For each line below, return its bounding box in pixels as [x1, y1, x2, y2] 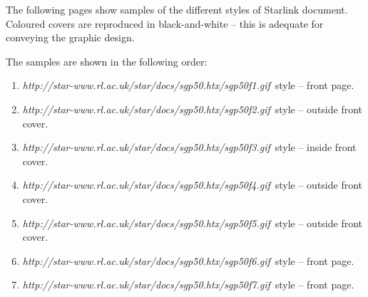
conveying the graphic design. [6, 30, 135, 45]
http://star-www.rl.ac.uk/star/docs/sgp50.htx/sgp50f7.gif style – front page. [22, 277, 354, 292]
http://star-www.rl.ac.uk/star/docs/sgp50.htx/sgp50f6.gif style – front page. [22, 253, 354, 268]
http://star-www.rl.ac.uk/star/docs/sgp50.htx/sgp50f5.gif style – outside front [22, 215, 363, 230]
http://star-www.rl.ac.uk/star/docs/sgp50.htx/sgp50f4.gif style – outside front [22, 177, 363, 192]
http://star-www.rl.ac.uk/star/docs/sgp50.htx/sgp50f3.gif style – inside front [22, 140, 357, 155]
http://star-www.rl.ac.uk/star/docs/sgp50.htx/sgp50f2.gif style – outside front [22, 101, 363, 116]
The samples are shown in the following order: [6, 53, 208, 68]
